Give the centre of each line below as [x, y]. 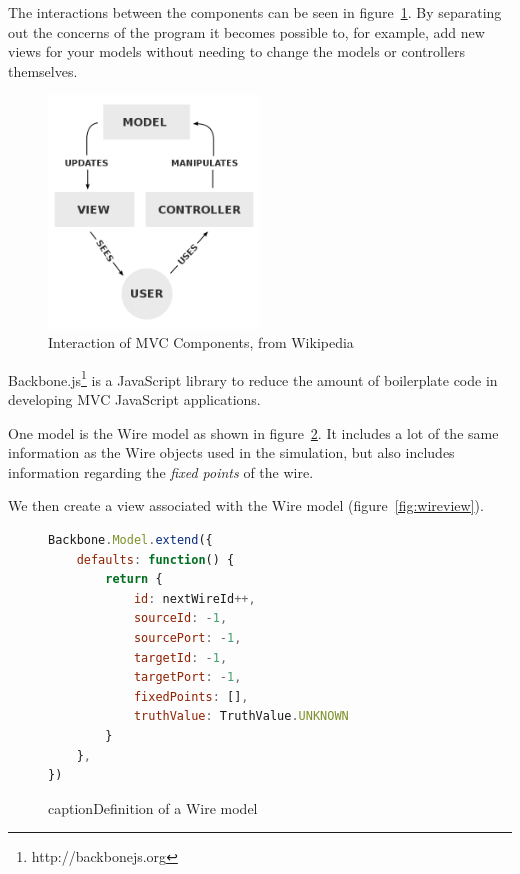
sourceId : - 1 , [180, 618]
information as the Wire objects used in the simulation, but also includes [231, 452]
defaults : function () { [155, 559]
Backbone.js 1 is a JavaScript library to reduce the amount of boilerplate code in [253, 378]
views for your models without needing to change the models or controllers [237, 51]
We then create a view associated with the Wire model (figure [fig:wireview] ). [246, 505]
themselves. [43, 70]
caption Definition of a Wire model [153, 807]
